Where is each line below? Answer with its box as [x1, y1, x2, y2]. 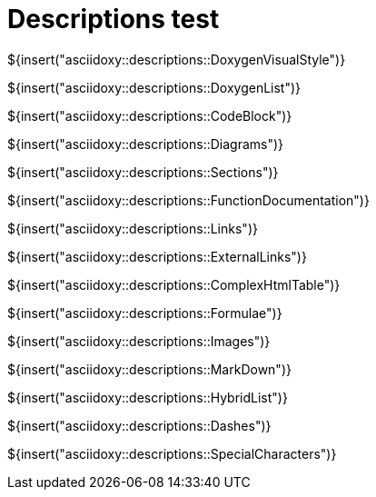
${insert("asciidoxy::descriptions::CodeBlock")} [7, 107, 292, 124]
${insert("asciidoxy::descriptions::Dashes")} [7, 417, 272, 433]
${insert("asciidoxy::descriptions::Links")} [7, 220, 258, 236]
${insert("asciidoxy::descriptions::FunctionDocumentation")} [7, 192, 370, 208]
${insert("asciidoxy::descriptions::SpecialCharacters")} [7, 445, 337, 462]
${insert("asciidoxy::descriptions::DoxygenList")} [7, 79, 302, 95]
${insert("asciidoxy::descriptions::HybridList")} [7, 389, 288, 405]
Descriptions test [7, 4, 220, 35]
